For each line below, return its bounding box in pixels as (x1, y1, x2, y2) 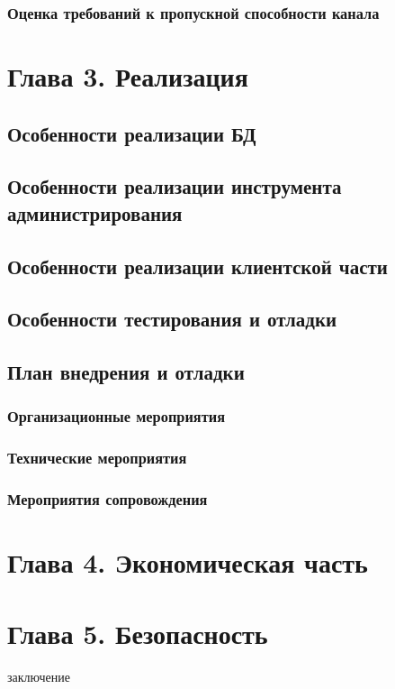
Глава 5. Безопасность (7, 614, 268, 651)
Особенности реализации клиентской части (7, 252, 388, 280)
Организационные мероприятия (7, 405, 226, 427)
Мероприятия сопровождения (7, 488, 208, 510)
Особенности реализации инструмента (7, 172, 342, 200)
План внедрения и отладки (7, 358, 245, 386)
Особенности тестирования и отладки (7, 305, 337, 333)
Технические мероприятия (7, 446, 187, 469)
